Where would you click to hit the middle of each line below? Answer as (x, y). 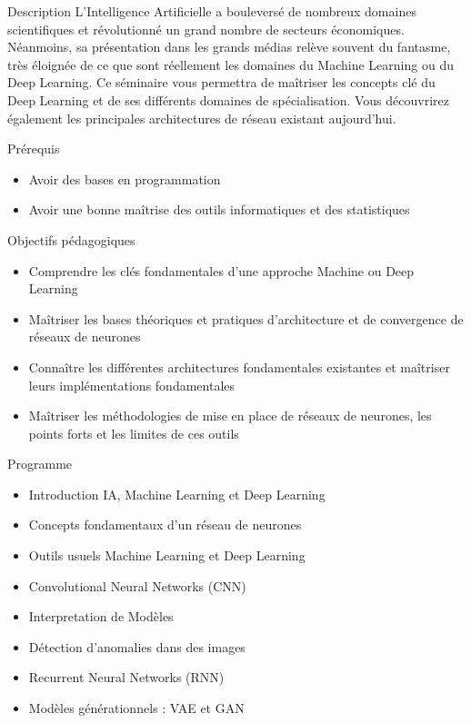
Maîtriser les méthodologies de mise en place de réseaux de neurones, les (230, 416)
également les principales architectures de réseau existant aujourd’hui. (202, 118)
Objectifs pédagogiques (71, 239)
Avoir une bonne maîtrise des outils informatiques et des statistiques (219, 209)
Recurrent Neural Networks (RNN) (126, 677)
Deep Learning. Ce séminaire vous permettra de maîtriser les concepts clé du (221, 82)
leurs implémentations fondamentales (132, 385)
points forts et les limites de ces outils (134, 433)
